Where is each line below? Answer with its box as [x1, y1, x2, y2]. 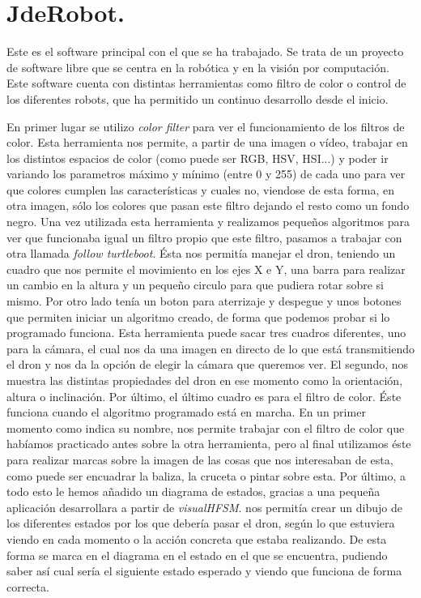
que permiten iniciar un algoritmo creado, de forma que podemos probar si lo [6, 308, 390, 325]
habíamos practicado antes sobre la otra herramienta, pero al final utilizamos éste [6, 435, 411, 452]
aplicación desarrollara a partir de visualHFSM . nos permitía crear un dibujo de [6, 498, 403, 515]
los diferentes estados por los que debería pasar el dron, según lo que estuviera [6, 515, 395, 532]
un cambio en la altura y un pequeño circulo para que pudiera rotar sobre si [6, 276, 384, 293]
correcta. [6, 578, 49, 595]
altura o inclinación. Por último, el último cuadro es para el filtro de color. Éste [6, 387, 402, 404]
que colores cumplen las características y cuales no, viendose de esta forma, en [6, 181, 394, 198]
